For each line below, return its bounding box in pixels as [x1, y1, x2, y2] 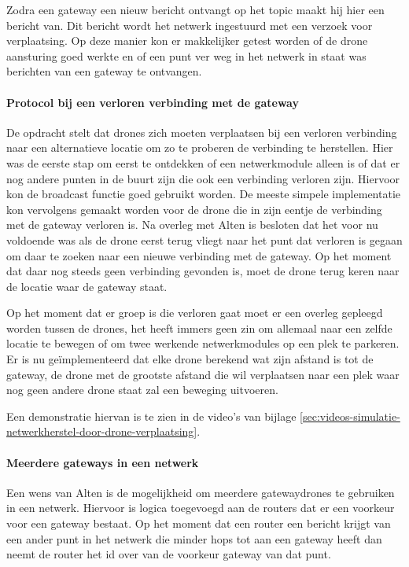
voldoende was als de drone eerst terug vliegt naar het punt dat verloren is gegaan [6, 231, 403, 248]
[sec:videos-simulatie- [300, 407, 400, 424]
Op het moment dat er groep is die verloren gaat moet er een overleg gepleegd [6, 304, 383, 321]
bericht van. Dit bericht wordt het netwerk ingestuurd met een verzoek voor [6, 17, 373, 33]
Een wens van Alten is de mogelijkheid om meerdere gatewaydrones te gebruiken [6, 484, 395, 500]
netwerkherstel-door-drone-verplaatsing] [6, 423, 197, 440]
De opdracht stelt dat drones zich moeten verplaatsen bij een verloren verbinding [6, 123, 397, 140]
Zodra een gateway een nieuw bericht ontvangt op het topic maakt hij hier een [6, 2, 385, 17]
